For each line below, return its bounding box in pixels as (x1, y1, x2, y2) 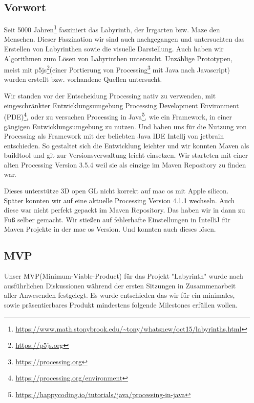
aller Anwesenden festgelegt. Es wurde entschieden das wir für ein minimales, (4, 290, 235, 300)
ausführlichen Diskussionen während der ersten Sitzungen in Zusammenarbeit (4, 280, 236, 290)
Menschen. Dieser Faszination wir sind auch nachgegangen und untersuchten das (4, 34, 245, 44)
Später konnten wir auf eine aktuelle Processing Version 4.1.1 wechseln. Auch (4, 195, 235, 205)
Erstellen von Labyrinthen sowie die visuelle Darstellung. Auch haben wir (4, 44, 224, 54)
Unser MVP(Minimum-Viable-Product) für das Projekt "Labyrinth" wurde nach (4, 271, 243, 281)
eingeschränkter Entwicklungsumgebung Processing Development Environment (4, 100, 239, 110)
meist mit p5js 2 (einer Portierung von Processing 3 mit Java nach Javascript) (4, 63, 230, 74)
